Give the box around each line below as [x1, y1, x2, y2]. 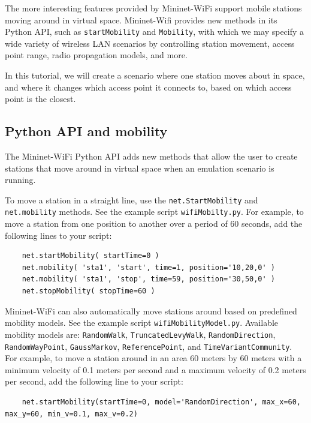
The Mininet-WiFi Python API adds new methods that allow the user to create [5, 150, 298, 163]
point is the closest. [5, 92, 76, 105]
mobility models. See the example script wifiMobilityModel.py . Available [5, 316, 279, 329]
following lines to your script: [5, 229, 112, 241]
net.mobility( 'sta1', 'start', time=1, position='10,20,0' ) [22, 263, 276, 272]
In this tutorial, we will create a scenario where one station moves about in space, [5, 69, 305, 82]
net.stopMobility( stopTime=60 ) [22, 287, 155, 296]
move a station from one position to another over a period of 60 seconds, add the [5, 217, 303, 230]
